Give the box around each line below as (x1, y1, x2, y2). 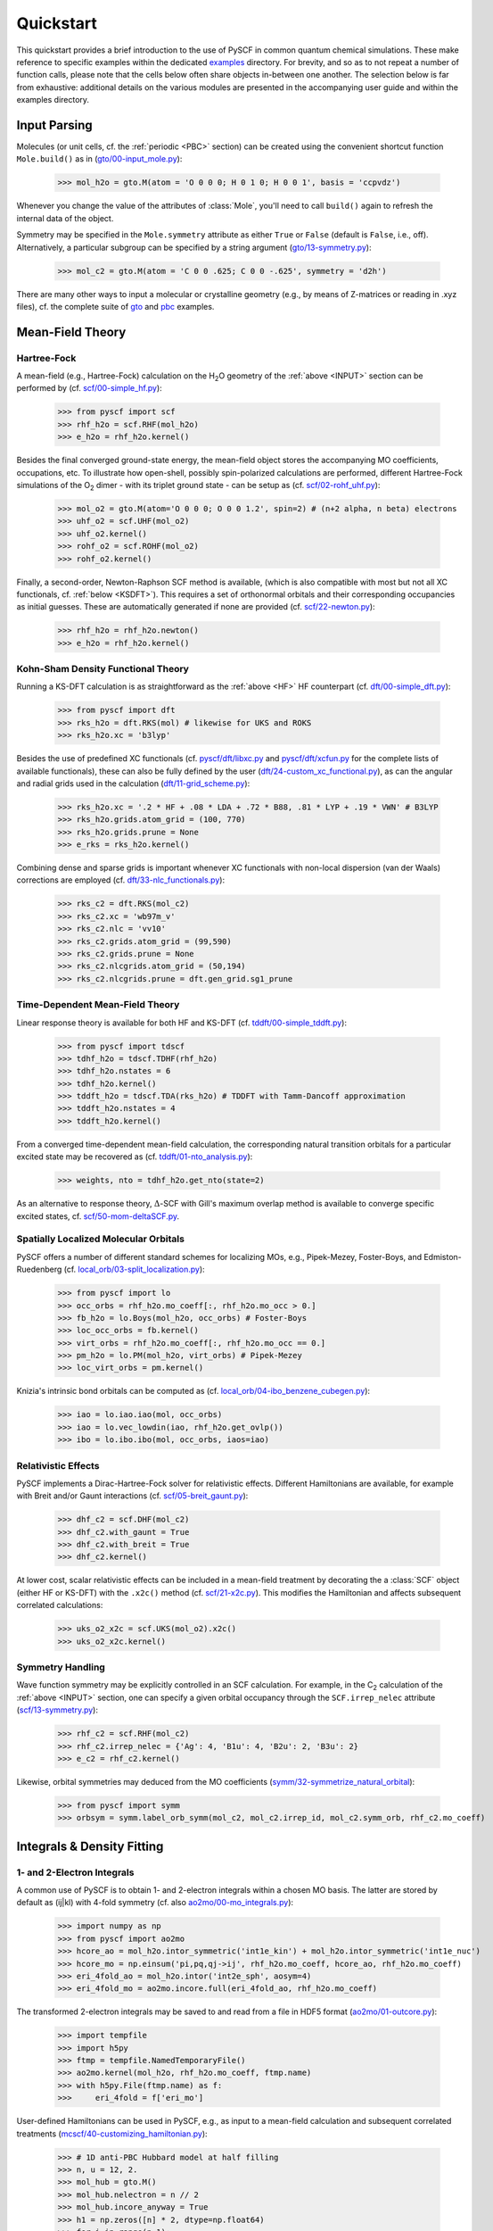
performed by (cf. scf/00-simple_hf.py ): (16, 383, 162, 394)
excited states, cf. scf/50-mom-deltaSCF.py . (16, 1210, 180, 1222)
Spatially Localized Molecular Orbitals (16, 1232, 185, 1245)
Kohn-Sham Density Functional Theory (16, 663, 189, 676)
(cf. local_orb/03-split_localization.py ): (63, 1264, 205, 1275)
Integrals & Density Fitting (16, 1838, 164, 1854)
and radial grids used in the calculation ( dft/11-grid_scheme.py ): (16, 777, 251, 789)
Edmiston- (423, 1251, 463, 1262)
